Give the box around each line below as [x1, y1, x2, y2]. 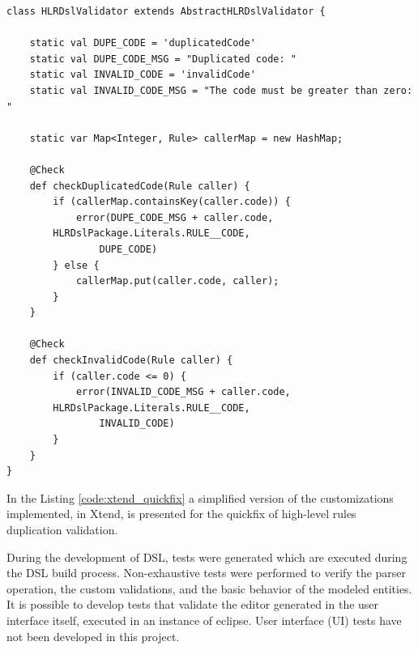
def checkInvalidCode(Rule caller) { [29, 355, 233, 367]
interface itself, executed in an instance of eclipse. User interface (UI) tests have [6, 611, 402, 628]
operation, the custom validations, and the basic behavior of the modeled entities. [6, 580, 412, 597]
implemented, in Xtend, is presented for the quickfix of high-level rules [6, 505, 356, 522]
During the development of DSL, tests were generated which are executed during [6, 548, 407, 565]
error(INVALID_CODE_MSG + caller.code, [75, 386, 291, 398]
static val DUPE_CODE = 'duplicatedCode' [29, 37, 256, 49]
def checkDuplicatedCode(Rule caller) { [29, 180, 250, 192]
